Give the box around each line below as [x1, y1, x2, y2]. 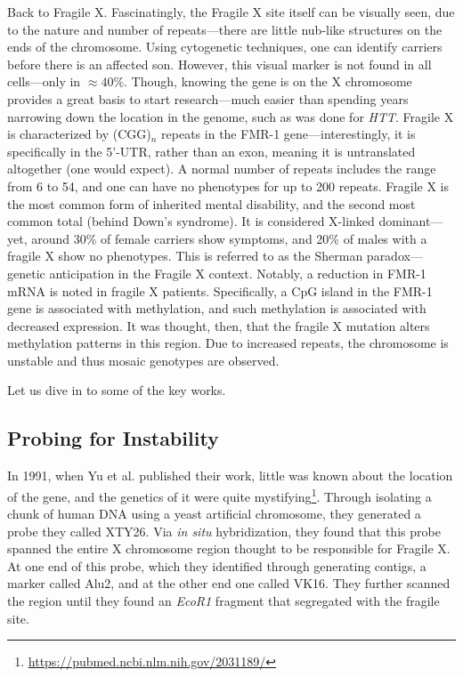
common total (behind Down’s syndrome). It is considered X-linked [7, 212, 375, 230]
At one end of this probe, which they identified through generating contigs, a [7, 556, 426, 575]
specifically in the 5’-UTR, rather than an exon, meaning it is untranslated [7, 141, 416, 160]
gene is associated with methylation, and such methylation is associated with [7, 299, 426, 318]
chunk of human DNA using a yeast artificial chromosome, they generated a [7, 504, 421, 523]
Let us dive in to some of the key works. [7, 381, 226, 399]
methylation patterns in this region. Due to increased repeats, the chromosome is [7, 334, 449, 352]
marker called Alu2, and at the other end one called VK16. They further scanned [7, 574, 451, 592]
